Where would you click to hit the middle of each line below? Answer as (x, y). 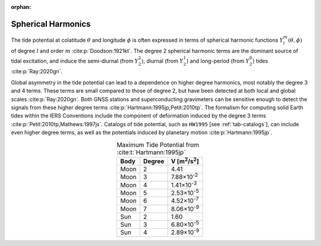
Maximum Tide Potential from (158, 145)
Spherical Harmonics (51, 24)
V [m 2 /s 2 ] (185, 161)
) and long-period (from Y (218, 61)
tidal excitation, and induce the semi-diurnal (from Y (75, 61)
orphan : (21, 7)
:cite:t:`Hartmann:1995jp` (151, 152)
